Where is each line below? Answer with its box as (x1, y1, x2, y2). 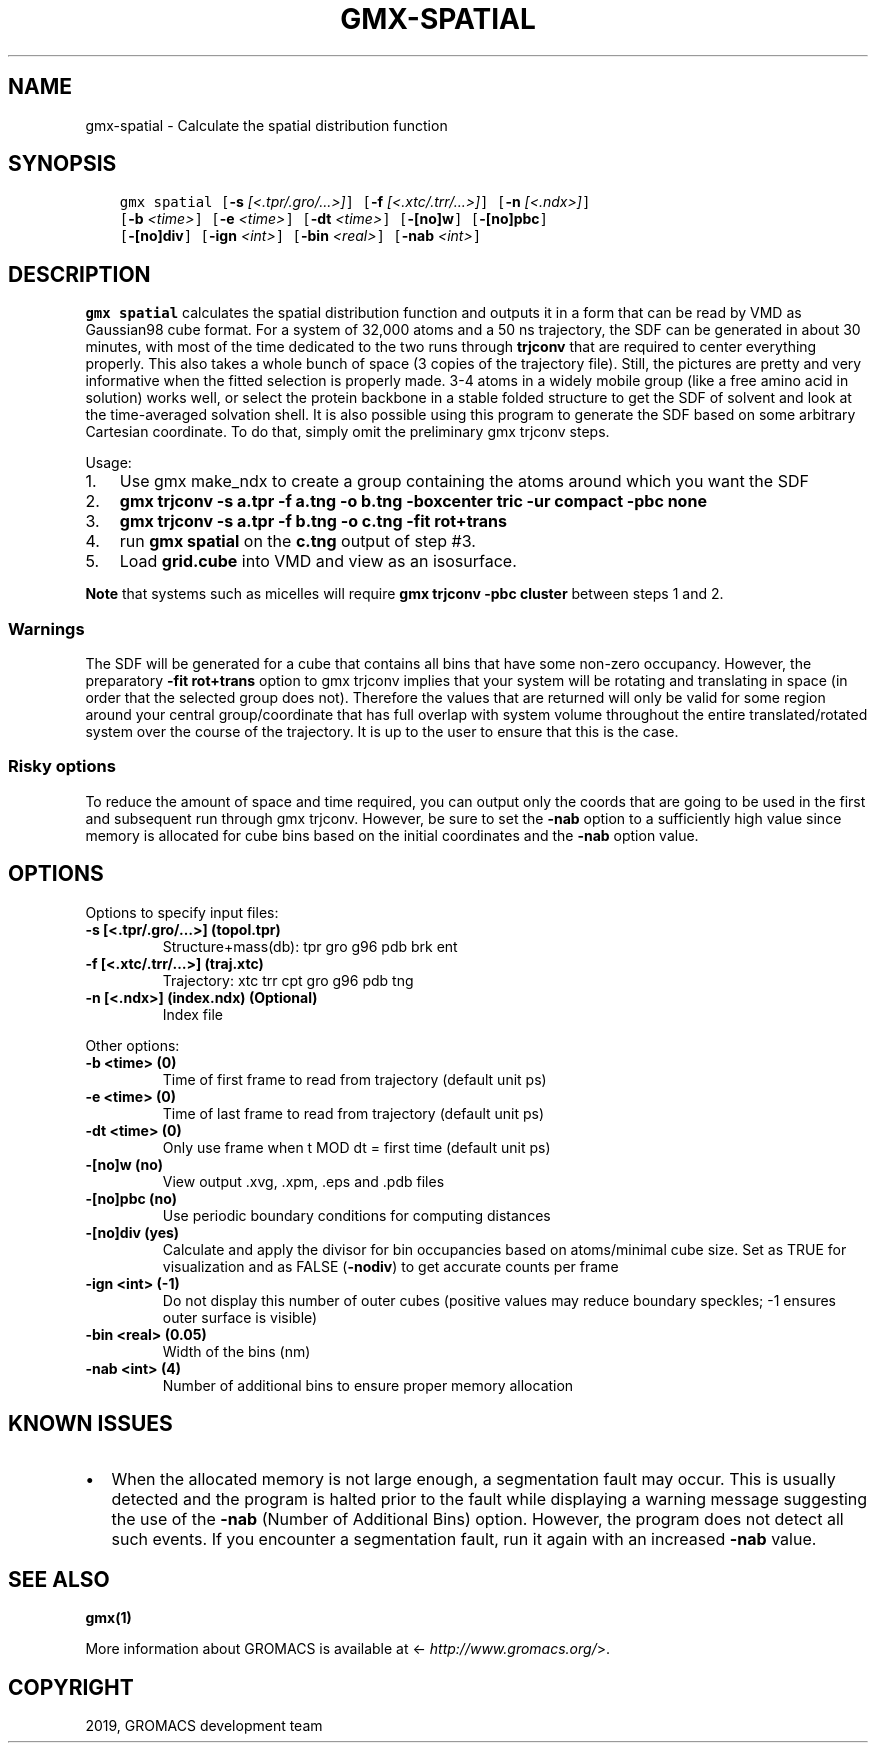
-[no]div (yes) (85, 1223, 180, 1241)
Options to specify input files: (85, 903, 279, 921)
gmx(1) (85, 1609, 132, 1627)
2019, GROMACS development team (85, 1717, 323, 1735)
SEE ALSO (8, 1566, 110, 1592)
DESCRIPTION (8, 261, 151, 287)
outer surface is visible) (162, 1308, 318, 1326)
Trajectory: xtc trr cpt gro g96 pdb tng (162, 971, 414, 989)
